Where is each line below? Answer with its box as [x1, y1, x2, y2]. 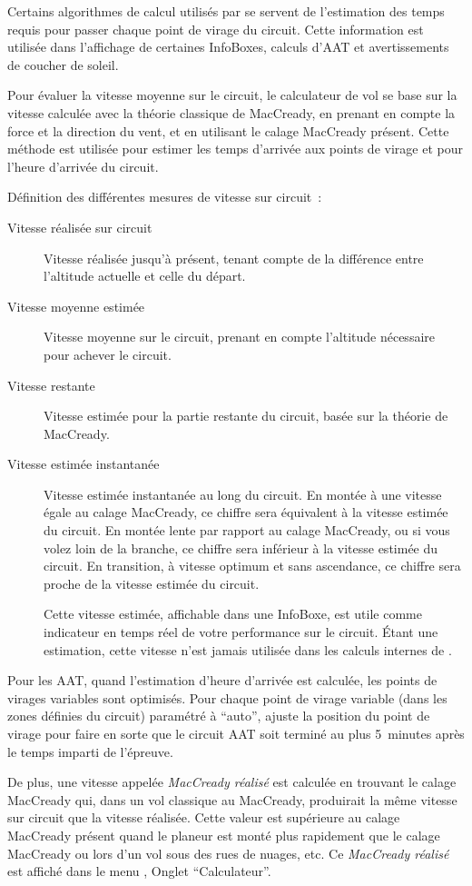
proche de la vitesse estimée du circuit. [44, 573, 260, 592]
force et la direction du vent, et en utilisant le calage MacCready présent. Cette [7, 121, 449, 140]
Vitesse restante [7, 375, 95, 394]
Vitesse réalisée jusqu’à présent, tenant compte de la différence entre [44, 248, 424, 267]
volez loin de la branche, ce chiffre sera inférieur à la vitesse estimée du [44, 538, 438, 557]
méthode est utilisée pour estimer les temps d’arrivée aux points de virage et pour [7, 139, 463, 158]
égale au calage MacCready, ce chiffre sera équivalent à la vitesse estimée [44, 503, 448, 522]
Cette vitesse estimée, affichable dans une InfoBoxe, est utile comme [44, 604, 422, 623]
